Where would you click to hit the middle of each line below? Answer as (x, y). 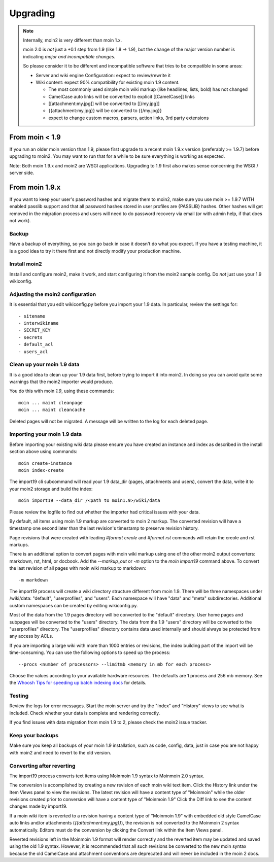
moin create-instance (45, 463)
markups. (19, 545)
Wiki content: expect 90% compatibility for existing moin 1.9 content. (108, 82)
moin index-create (41, 470)
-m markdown (33, 580)
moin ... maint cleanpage (51, 403)
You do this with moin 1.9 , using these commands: (62, 391)
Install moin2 (26, 264)
